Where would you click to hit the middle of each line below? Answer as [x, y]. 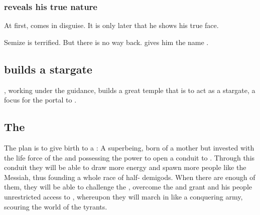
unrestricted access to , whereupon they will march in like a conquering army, [123, 196]
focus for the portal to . [40, 100]
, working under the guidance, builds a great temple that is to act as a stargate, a [130, 90]
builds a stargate [48, 69]
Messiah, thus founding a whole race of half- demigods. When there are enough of [130, 177]
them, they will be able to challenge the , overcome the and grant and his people [128, 187]
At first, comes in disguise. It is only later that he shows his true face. [111, 25]
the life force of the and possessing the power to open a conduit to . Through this [129, 157]
